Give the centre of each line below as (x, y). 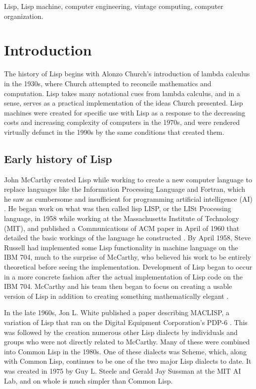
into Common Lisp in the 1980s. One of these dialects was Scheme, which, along (125, 351)
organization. (24, 16)
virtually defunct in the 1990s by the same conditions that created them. (114, 132)
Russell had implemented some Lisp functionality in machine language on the (121, 247)
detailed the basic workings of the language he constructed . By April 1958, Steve (128, 238)
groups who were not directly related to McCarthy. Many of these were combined (127, 342)
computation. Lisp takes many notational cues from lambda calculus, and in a (122, 93)
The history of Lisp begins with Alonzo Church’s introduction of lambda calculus (127, 74)
